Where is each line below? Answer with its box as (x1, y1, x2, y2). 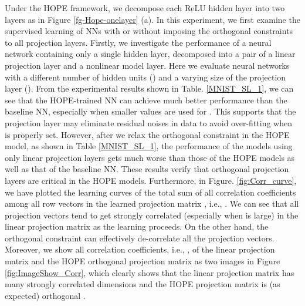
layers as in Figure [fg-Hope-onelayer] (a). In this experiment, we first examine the (5, 13, 300, 25)
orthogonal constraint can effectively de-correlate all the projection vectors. (5, 231, 274, 244)
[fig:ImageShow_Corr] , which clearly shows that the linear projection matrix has (5, 266, 294, 278)
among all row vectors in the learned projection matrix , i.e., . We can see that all (5, 197, 299, 210)
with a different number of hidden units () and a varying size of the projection (5, 70, 286, 83)
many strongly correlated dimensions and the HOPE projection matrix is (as (5, 278, 280, 290)
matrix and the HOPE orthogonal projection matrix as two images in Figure (5, 255, 280, 267)
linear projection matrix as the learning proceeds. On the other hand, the (5, 220, 269, 233)
